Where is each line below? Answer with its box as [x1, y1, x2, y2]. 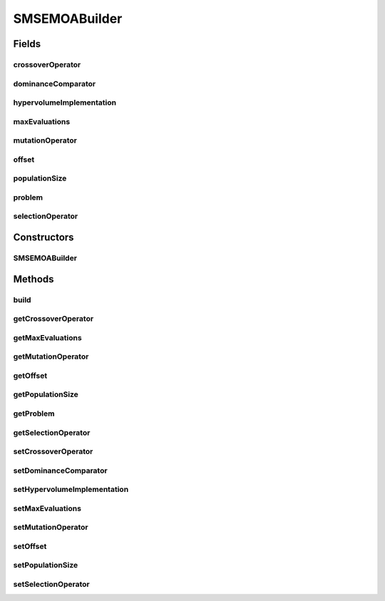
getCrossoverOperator [13, 314, 94, 324]
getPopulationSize [13, 389, 78, 399]
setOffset [13, 541, 47, 551]
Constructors [13, 232, 74, 244]
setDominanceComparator [13, 466, 108, 476]
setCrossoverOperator [13, 446, 93, 456]
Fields [13, 38, 41, 50]
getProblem [13, 409, 55, 418]
